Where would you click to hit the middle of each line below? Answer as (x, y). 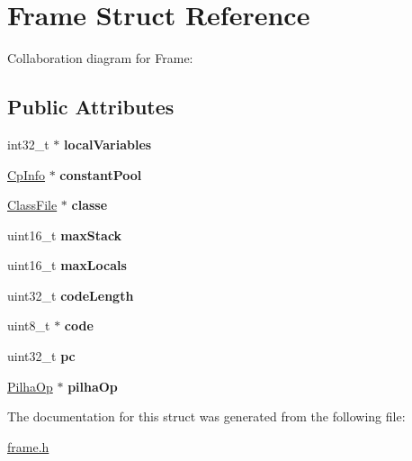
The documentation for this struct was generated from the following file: (206, 416)
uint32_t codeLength (71, 295)
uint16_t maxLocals (67, 265)
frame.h (28, 446)
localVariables (108, 144)
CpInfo (27, 174)
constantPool (101, 174)
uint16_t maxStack (65, 235)
